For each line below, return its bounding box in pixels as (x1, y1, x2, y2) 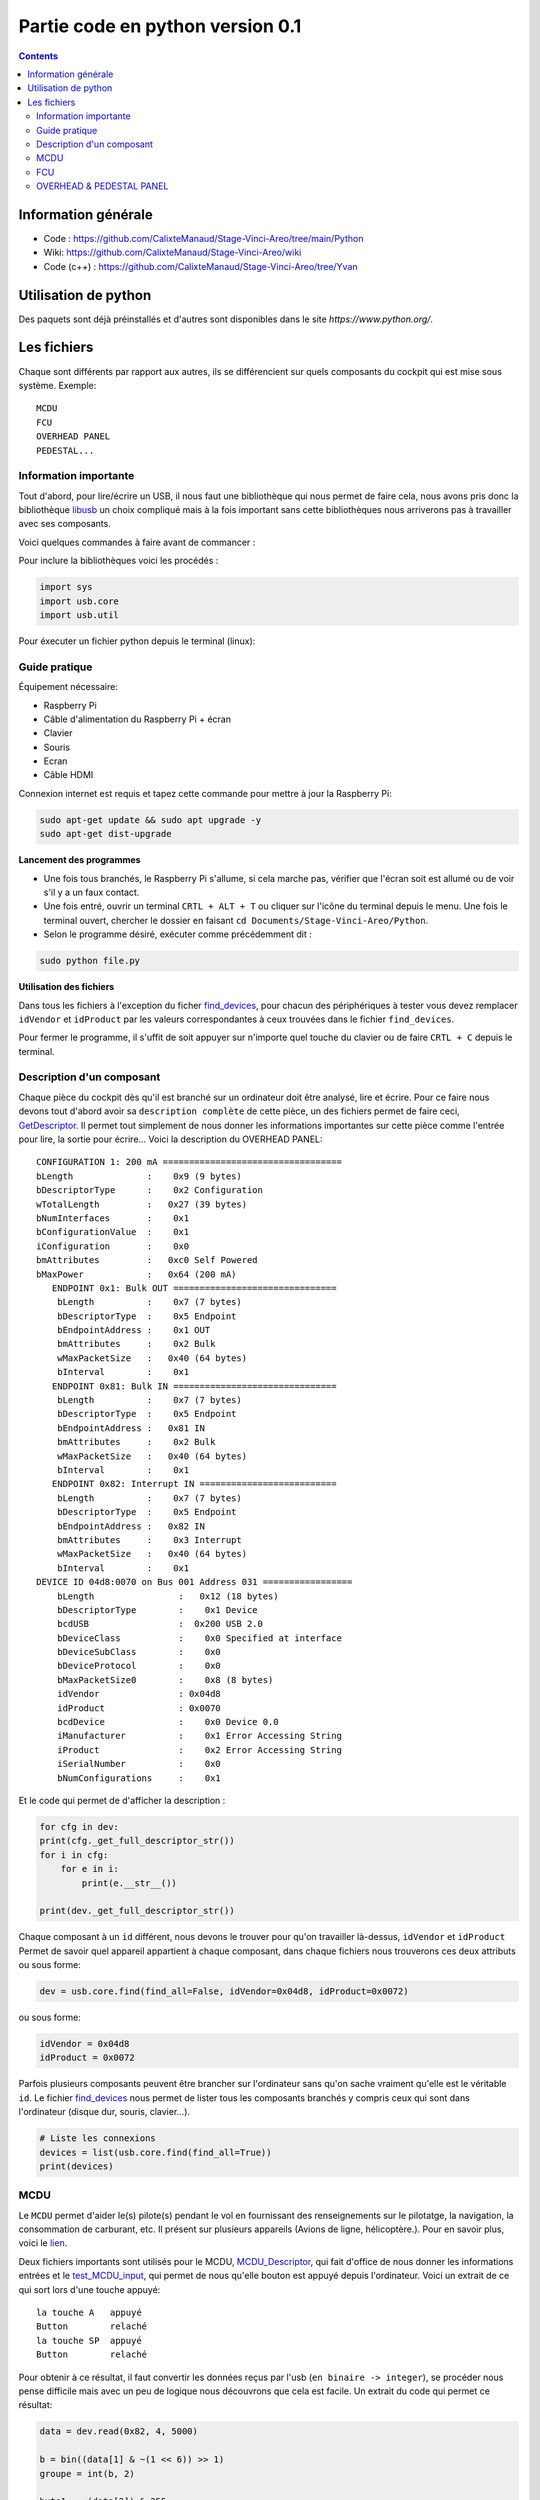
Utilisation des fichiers (18, 981, 115, 993)
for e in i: (60, 1863, 120, 1875)
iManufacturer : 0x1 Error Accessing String (56, 1730, 342, 1742)
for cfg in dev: (39, 1821, 120, 1832)
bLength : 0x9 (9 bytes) (36, 1170, 242, 1182)
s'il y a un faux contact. (43, 886, 140, 898)
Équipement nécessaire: (18, 681, 119, 693)
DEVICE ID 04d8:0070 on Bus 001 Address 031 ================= (36, 1576, 353, 1588)
